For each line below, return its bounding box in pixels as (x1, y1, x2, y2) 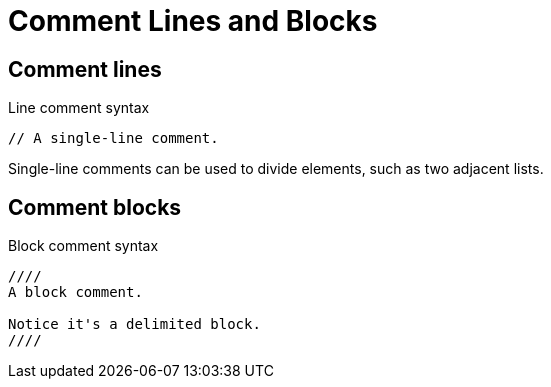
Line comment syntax (8, 99, 150, 117)
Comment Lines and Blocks (8, 4, 378, 38)
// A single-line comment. (8, 130, 219, 147)
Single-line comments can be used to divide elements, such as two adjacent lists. (8, 160, 544, 178)
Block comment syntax (8, 237, 159, 255)
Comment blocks (8, 194, 182, 220)
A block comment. (8, 284, 143, 301)
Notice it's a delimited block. (8, 316, 261, 333)
